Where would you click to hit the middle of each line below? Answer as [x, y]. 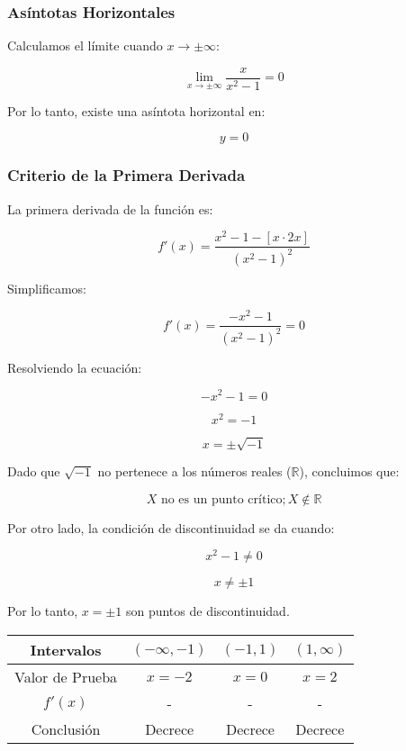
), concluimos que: [349, 471]
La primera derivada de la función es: [110, 208]
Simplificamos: [47, 288]
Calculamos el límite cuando [85, 45]
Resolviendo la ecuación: [75, 367]
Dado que [34, 471]
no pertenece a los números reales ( [194, 471]
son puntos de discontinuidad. [208, 611]
